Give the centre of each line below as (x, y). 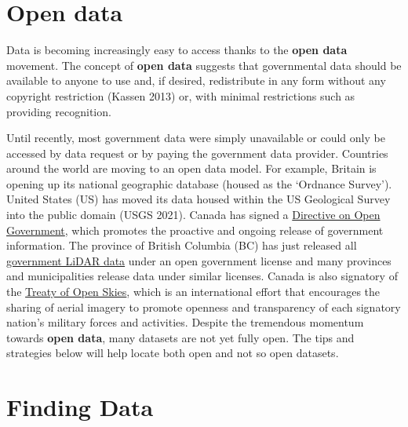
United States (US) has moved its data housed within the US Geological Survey (199, 199)
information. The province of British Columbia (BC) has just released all (182, 245)
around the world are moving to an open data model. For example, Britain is (191, 168)
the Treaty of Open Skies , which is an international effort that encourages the (193, 292)
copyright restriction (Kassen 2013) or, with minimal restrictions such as (181, 95)
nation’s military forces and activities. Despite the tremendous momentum (185, 322)
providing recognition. (59, 111)
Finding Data (80, 407)
